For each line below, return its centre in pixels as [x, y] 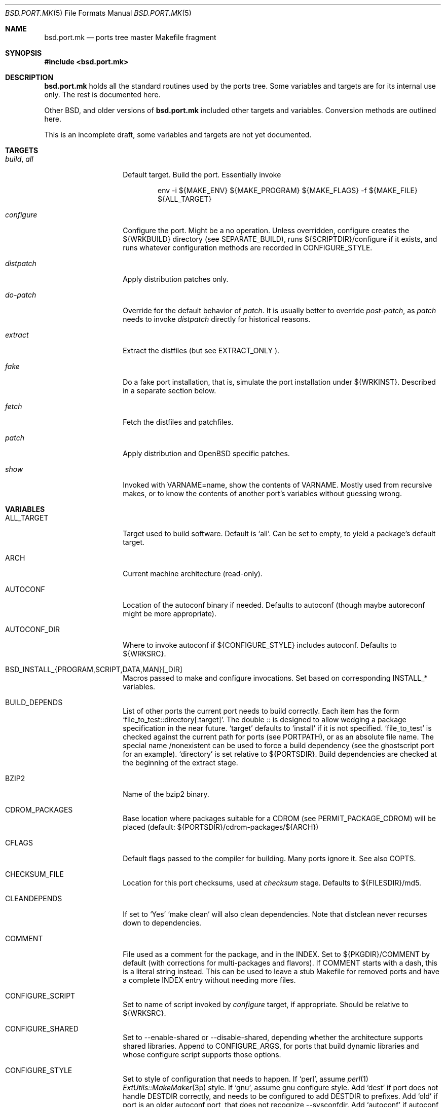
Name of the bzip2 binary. [166, 794]
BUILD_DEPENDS [34, 702]
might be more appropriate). [170, 614]
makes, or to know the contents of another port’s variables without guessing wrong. [262, 493]
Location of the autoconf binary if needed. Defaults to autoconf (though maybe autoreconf [274, 605]
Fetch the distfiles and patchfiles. [178, 422]
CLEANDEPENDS [34, 898]
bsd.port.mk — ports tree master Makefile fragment [130, 37]
